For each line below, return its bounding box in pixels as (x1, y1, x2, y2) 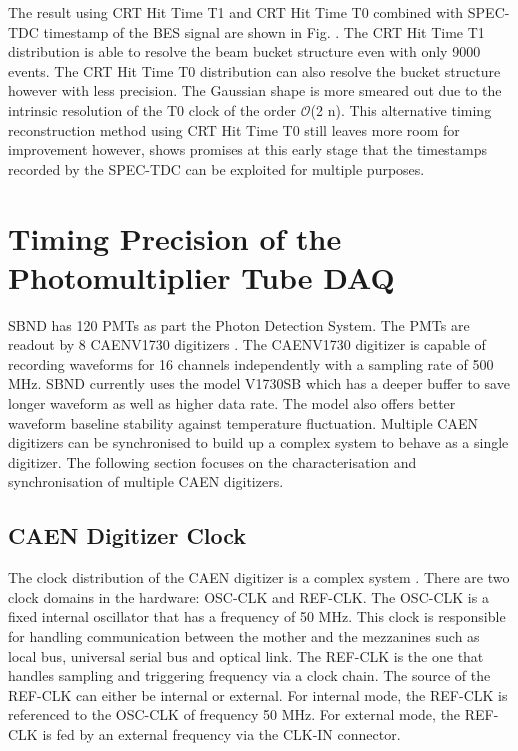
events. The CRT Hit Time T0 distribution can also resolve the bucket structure (8, 60, 501, 81)
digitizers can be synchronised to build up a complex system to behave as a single (8, 432, 509, 453)
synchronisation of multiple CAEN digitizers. (8, 471, 284, 492)
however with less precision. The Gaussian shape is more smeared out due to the (8, 80, 502, 101)
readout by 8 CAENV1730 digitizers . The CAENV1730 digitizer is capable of (8, 334, 486, 355)
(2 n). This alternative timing (310, 99, 492, 120)
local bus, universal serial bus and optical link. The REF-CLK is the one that (8, 645, 484, 666)
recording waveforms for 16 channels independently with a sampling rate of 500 (8, 353, 494, 374)
